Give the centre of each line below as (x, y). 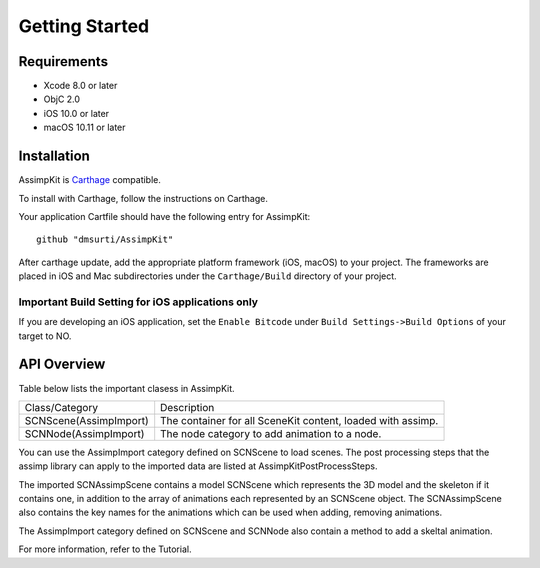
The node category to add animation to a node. (271, 433)
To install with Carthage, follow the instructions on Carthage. (143, 198)
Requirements (63, 61)
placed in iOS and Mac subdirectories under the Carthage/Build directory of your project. (207, 276)
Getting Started (84, 26)
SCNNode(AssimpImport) (84, 433)
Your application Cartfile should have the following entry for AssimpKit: (164, 216)
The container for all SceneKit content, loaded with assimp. (299, 420)
